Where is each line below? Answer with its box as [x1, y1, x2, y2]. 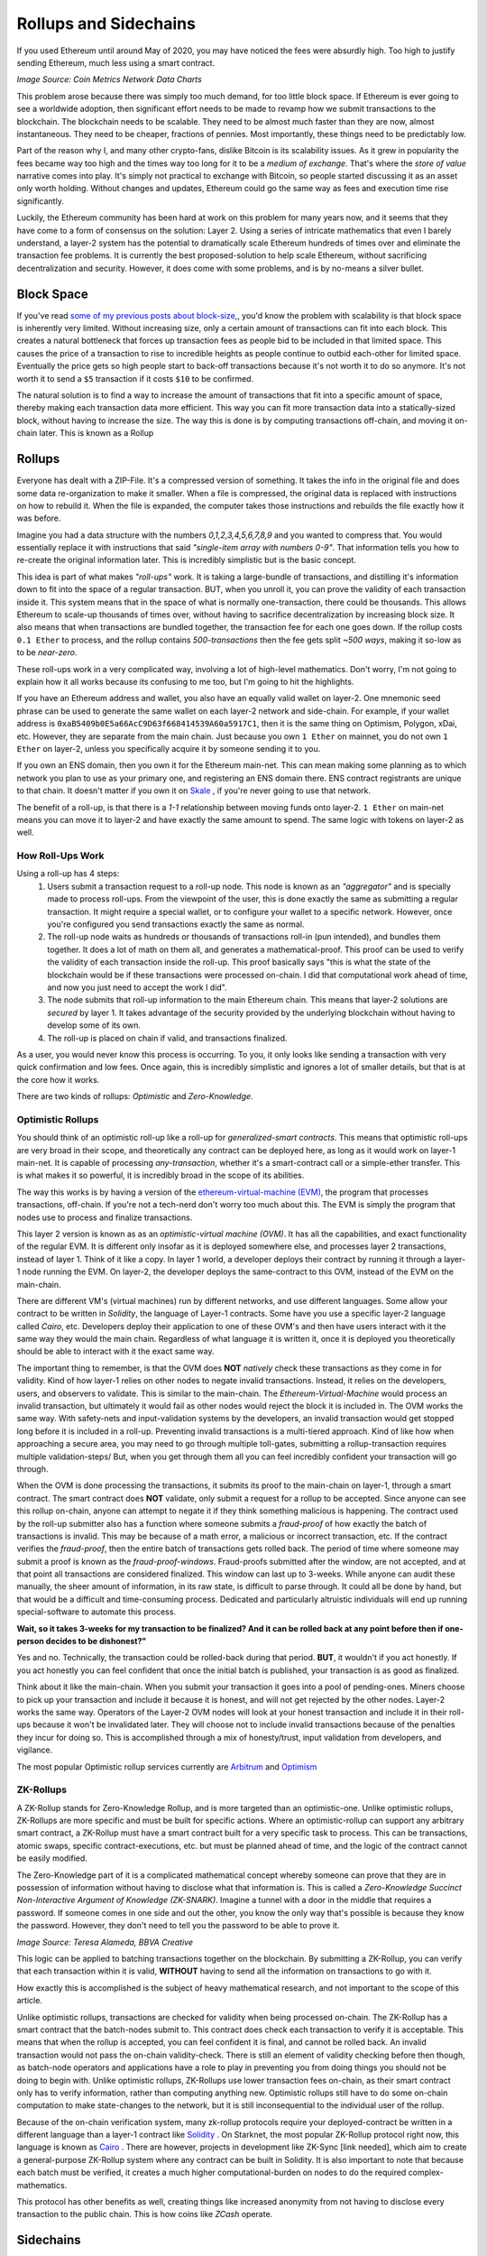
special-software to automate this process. [16, 1606, 176, 1617]
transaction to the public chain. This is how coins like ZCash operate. [16, 2209, 273, 2220]
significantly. [16, 195, 65, 207]
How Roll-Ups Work [16, 849, 105, 862]
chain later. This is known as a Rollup [16, 428, 154, 439]
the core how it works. [16, 1074, 100, 1085]
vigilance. [16, 1744, 53, 1755]
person [16, 1636, 45, 1647]
